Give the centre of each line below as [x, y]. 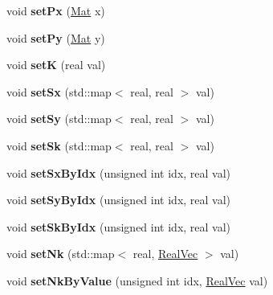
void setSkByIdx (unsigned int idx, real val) [119, 226]
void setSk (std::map [59, 145]
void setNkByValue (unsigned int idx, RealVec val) [137, 280]
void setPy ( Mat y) [56, 37]
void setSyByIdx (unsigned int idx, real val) [119, 200]
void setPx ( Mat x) [56, 10]
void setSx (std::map [59, 91]
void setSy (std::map [59, 119]
